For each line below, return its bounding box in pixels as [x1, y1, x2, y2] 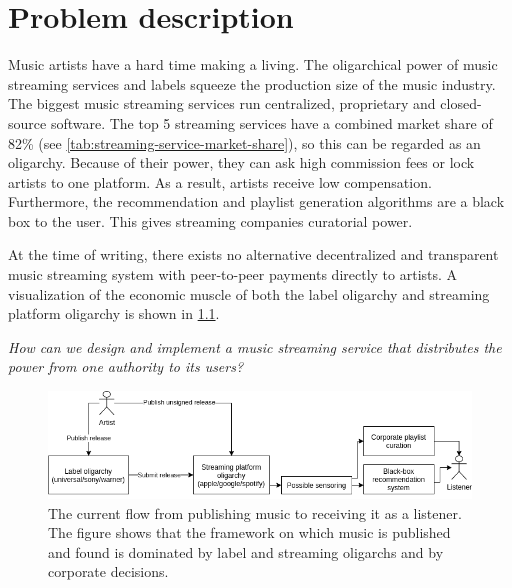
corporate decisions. [48, 561, 169, 582]
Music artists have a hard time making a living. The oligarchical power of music [8, 54, 498, 75]
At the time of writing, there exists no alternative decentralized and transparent [8, 244, 499, 265]
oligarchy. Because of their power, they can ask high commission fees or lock [8, 152, 475, 173]
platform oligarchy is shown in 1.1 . [8, 303, 220, 324]
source [8, 112, 47, 133]
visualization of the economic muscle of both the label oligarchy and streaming [8, 283, 490, 304]
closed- [440, 93, 482, 114]
